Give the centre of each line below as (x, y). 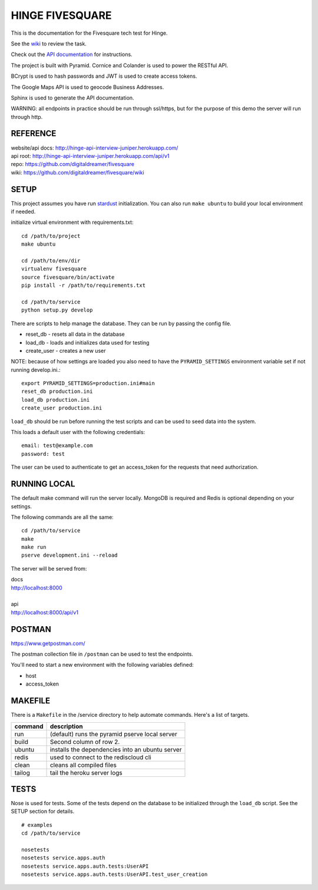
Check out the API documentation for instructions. (72, 54)
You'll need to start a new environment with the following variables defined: (102, 665)
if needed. (23, 211)
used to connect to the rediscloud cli (100, 757)
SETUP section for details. (43, 811)
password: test (43, 454)
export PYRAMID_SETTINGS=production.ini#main (88, 383)
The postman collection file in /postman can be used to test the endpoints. (102, 654)
